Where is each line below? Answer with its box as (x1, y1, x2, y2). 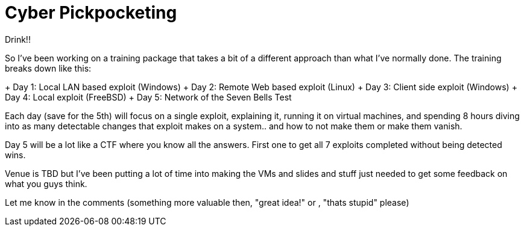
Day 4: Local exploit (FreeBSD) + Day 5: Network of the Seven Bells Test (5, 91, 292, 102)
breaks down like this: (5, 63, 92, 73)
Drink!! (5, 34, 31, 45)
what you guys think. (5, 178, 87, 189)
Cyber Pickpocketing (5, 2, 177, 23)
